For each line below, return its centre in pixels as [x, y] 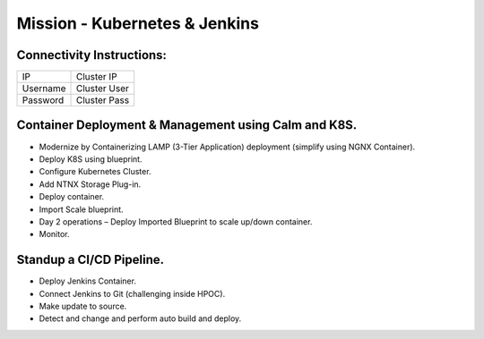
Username [44, 89]
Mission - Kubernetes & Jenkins [138, 23]
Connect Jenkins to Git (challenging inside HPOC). [132, 293]
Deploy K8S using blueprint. [91, 159]
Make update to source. [83, 306]
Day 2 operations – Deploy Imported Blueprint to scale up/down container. [176, 221]
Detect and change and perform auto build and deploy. [140, 318]
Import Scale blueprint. [82, 209]
